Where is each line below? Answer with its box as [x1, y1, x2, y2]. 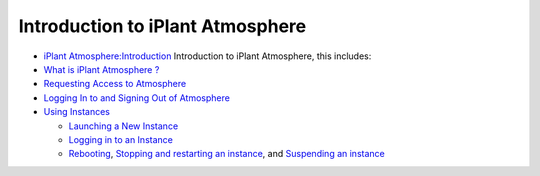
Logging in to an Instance [68, 133, 174, 145]
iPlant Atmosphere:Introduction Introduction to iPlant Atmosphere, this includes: [43, 50, 372, 62]
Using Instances [43, 106, 110, 118]
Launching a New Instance [68, 120, 179, 132]
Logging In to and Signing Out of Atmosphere [43, 91, 230, 104]
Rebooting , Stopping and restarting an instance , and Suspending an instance [68, 148, 385, 160]
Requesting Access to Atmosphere [43, 78, 187, 90]
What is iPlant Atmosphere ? [43, 63, 160, 75]
